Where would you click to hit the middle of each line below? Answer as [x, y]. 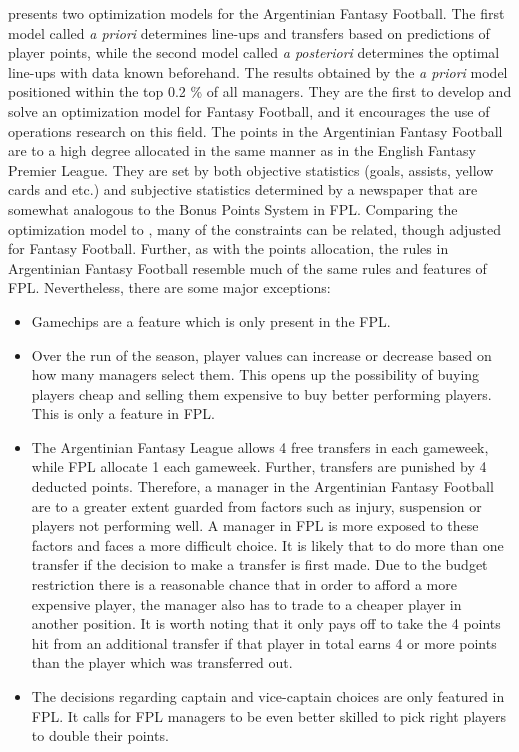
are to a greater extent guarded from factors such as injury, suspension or [256, 505]
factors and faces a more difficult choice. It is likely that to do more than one [267, 544]
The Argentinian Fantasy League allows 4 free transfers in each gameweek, [260, 446]
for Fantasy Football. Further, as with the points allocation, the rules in [228, 248]
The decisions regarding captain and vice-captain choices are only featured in [268, 696]
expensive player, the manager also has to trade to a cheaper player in [246, 603]
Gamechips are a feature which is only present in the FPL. [211, 320]
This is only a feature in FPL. [123, 413]
